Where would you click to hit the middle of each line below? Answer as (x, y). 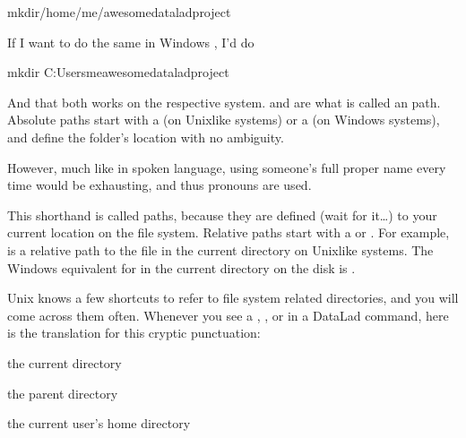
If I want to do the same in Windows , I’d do (131, 42)
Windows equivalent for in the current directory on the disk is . (181, 267)
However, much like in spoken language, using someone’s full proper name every (227, 167)
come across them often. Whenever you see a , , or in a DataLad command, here (228, 315)
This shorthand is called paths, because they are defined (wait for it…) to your (222, 215)
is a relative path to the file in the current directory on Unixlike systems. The (220, 249)
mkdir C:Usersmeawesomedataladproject (118, 72)
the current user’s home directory (99, 423)
